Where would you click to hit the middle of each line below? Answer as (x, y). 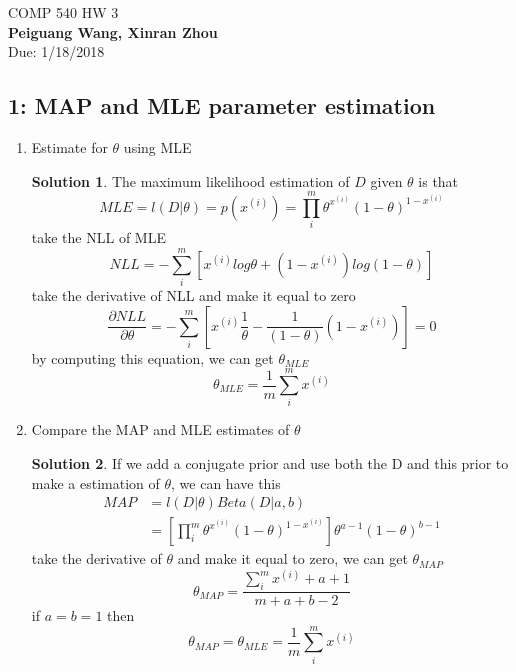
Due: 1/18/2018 (56, 51)
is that (438, 180)
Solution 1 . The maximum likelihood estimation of (190, 180)
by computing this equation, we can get (152, 357)
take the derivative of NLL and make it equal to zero (193, 295)
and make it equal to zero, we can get (292, 558)
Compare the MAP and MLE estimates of (160, 429)
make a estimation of (95, 482)
